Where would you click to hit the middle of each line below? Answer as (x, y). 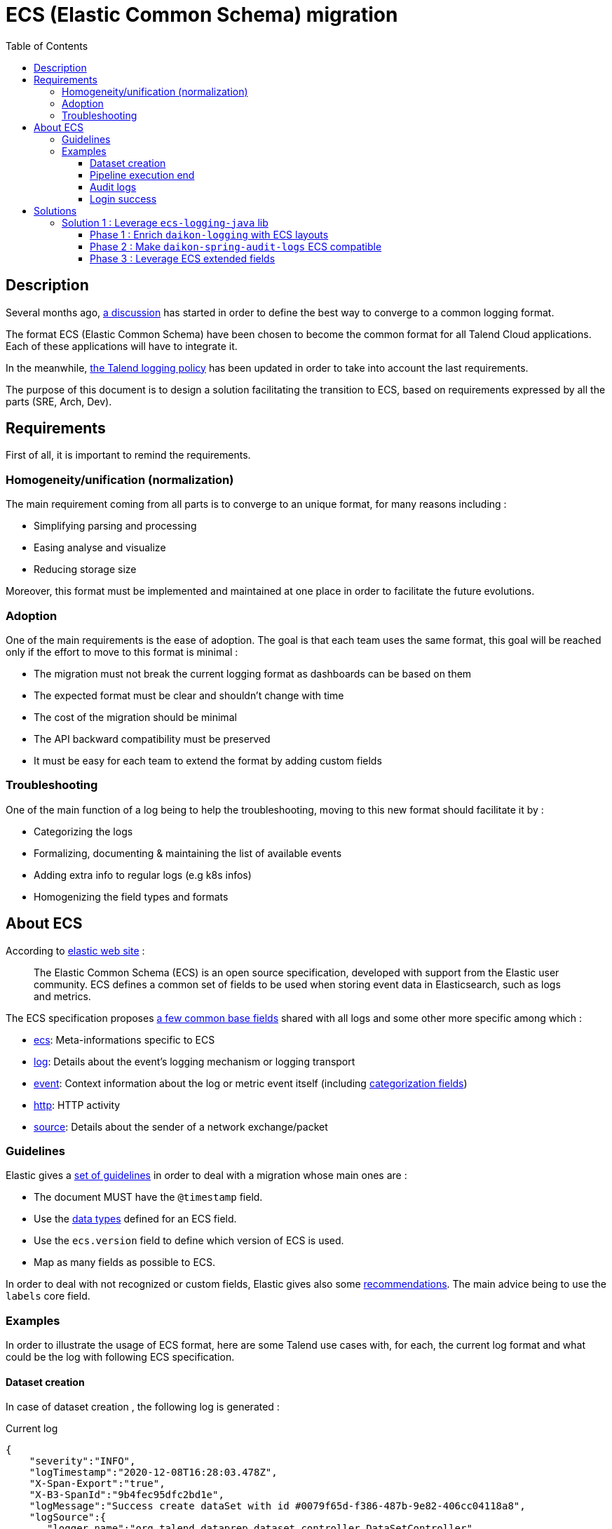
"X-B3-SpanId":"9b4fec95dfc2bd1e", (127, 1495)
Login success (123, 198)
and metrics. (62, 996)
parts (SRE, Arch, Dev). (59, 401)
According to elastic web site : (75, 950)
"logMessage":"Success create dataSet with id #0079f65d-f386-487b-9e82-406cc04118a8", (277, 1506)
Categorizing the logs (83, 831)
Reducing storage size (85, 570)
